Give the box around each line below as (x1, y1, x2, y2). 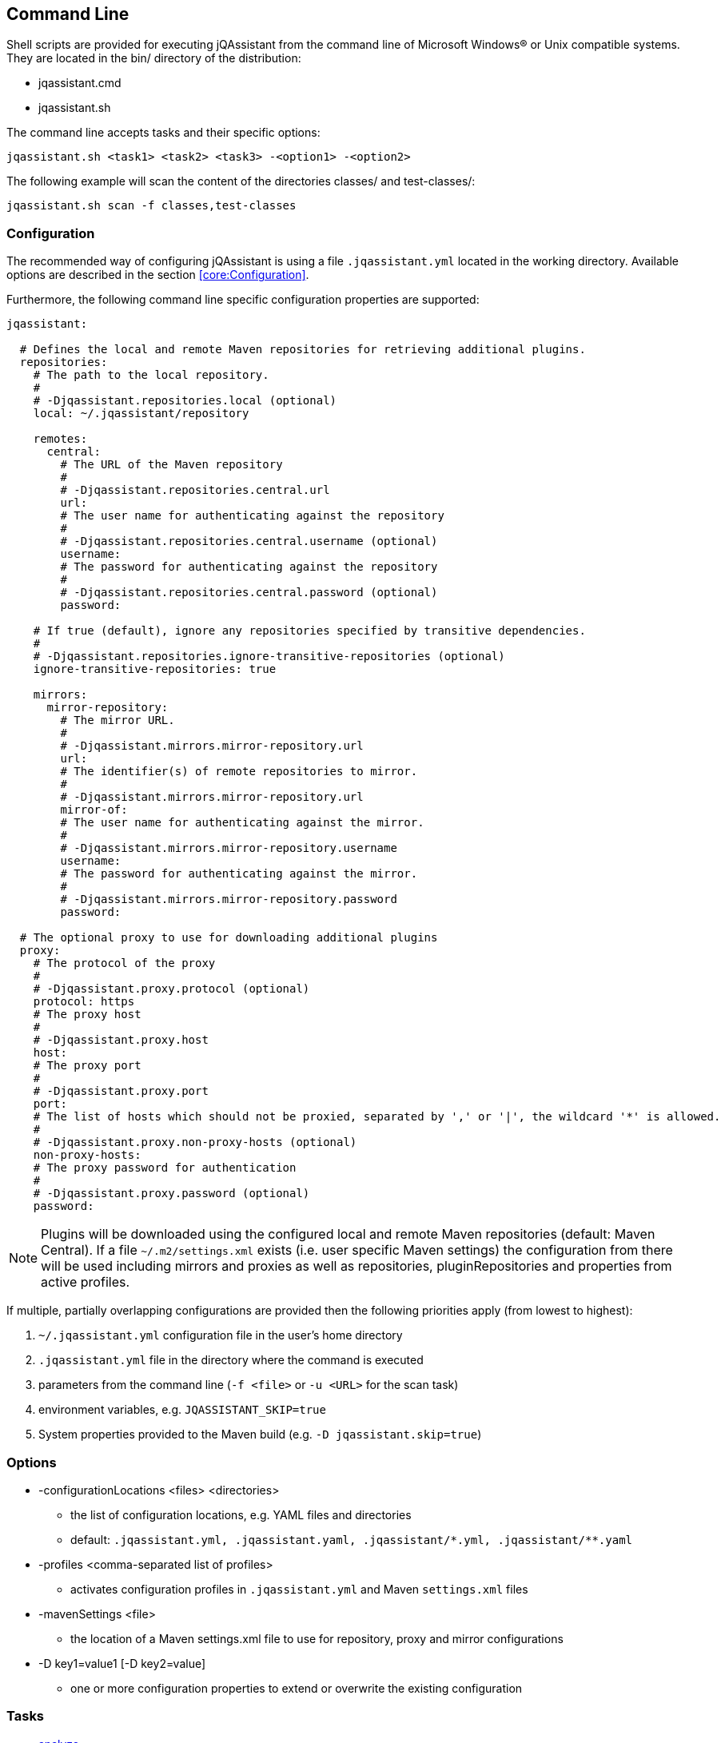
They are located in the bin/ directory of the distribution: (6, 51, 301, 66)
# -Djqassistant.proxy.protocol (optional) (33, 982, 310, 996)
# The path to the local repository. (33, 368, 269, 382)
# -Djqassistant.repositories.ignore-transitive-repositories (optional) (33, 650, 505, 663)
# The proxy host (33, 1008, 141, 1021)
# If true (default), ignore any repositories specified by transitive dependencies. (33, 624, 586, 638)
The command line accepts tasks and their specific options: (6, 125, 321, 140)
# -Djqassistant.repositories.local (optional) (33, 394, 337, 408)
